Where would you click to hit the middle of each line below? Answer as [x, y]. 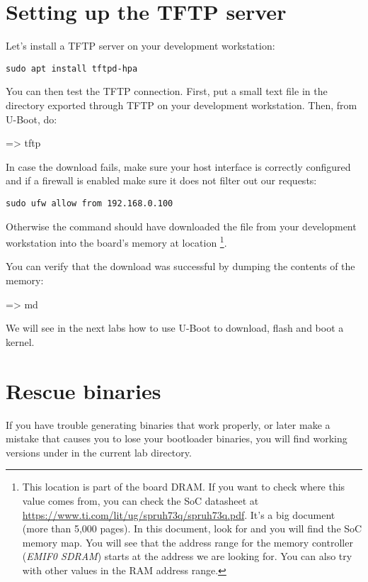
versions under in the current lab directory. [99, 452]
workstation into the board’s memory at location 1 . [116, 241]
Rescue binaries [84, 390]
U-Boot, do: [31, 119]
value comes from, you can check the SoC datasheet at [140, 500]
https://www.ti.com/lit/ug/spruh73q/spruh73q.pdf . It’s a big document [179, 514]
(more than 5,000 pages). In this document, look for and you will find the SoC [192, 528]
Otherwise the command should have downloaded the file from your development [181, 226]
